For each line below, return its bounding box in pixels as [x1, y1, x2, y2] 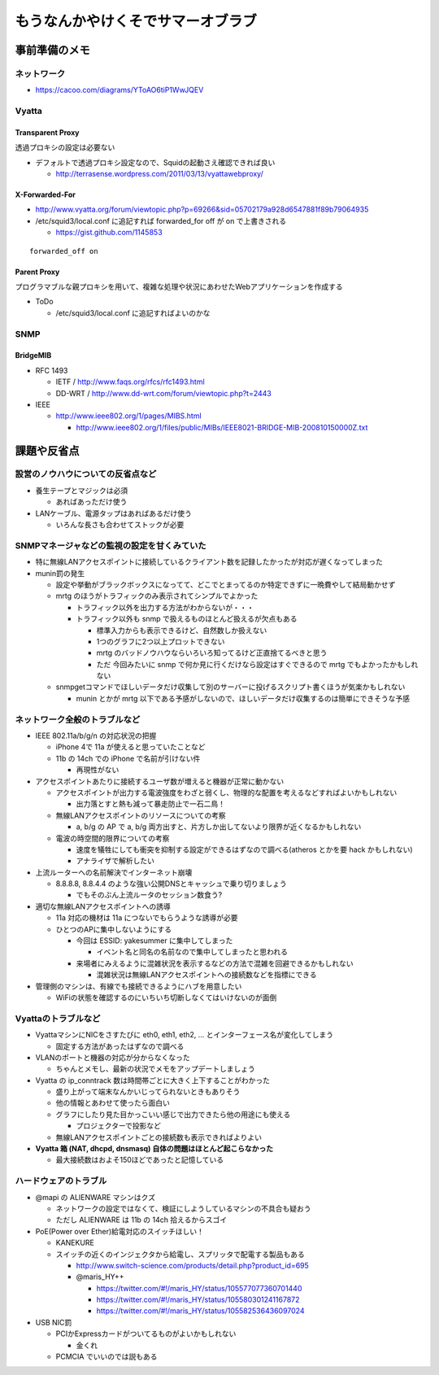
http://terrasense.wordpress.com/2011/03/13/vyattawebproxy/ [55, 169, 263, 179]
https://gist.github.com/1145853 [55, 228, 163, 238]
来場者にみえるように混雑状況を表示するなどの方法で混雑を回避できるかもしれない [76, 958, 354, 968]
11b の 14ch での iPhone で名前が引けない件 [55, 753, 201, 763]
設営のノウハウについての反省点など [15, 469, 157, 480]
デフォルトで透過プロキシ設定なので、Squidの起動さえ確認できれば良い [35, 157, 276, 167]
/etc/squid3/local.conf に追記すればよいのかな [55, 308, 211, 317]
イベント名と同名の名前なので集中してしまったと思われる [96, 947, 289, 957]
